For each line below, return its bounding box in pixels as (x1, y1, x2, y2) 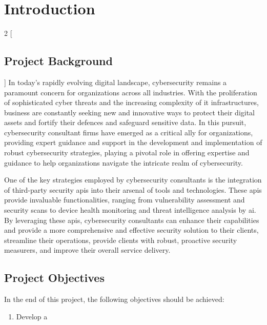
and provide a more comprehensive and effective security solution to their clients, (4, 225, 259, 235)
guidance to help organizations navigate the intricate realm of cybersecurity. (4, 157, 243, 168)
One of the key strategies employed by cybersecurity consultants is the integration (4, 174, 262, 185)
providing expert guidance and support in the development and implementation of (4, 137, 262, 148)
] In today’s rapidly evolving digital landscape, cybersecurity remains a (4, 76, 227, 87)
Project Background (4, 53, 113, 69)
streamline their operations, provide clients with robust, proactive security (4, 234, 237, 245)
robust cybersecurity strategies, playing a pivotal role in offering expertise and (4, 147, 250, 158)
